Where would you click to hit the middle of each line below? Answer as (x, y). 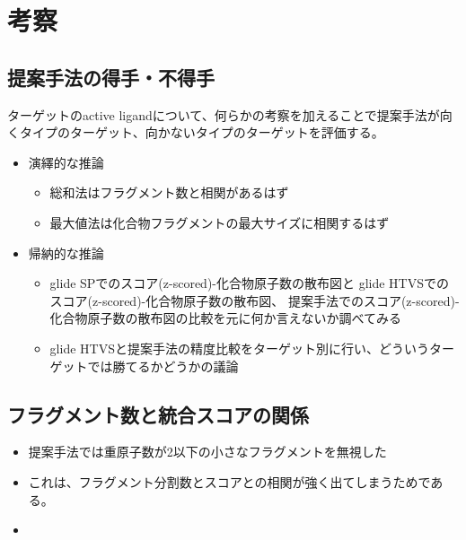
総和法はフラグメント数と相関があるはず (169, 192)
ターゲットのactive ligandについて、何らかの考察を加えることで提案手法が (224, 114)
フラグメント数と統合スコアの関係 (158, 414)
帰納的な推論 (66, 253)
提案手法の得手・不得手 (111, 77)
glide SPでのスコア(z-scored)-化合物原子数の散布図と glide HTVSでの (250, 283)
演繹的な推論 (66, 162)
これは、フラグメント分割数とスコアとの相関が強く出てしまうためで (229, 481)
